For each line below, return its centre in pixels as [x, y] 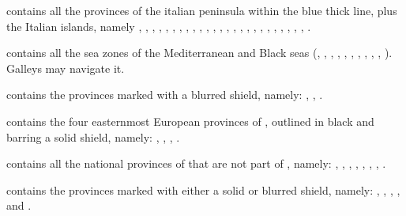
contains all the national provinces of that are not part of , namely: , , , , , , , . [196, 163]
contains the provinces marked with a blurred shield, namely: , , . [165, 95]
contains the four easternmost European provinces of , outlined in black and [190, 121]
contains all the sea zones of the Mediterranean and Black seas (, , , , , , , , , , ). [199, 53]
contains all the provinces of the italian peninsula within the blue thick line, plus [202, 10]
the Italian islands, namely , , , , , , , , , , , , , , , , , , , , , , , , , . [159, 26]
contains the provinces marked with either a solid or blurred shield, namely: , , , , [203, 189]
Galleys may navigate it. [66, 68]
